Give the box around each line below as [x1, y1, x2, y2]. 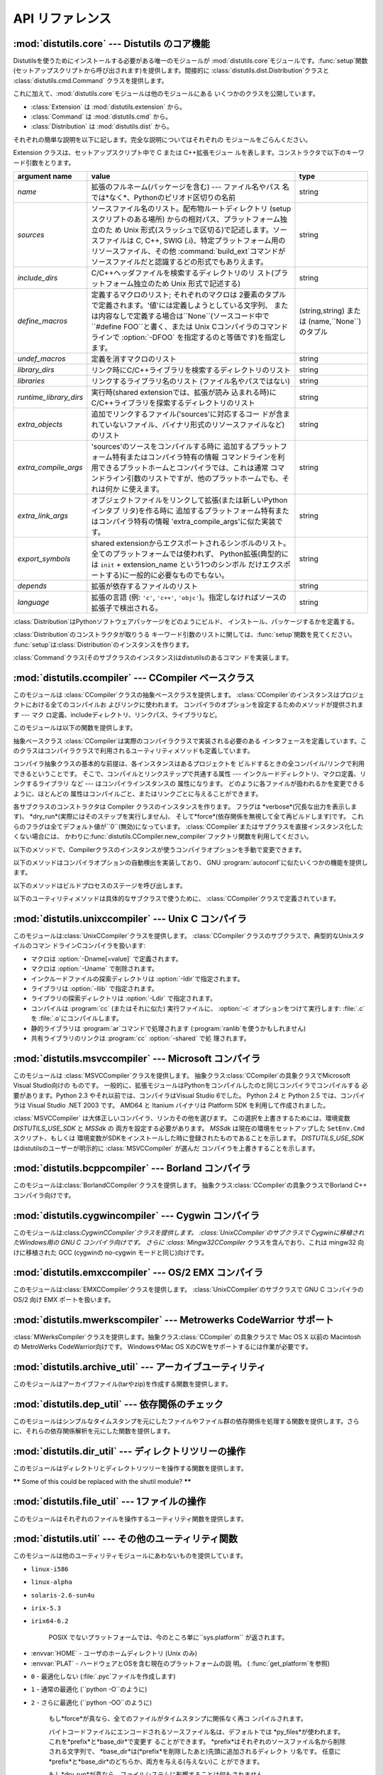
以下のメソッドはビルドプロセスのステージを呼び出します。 [13, 881, 187, 890]
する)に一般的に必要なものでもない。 [105, 570, 229, 580]
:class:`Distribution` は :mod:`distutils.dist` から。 [30, 122, 173, 131]
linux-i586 [30, 1565, 69, 1573]
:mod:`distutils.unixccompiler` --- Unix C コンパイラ [13, 912, 248, 924]
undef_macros [17, 354, 67, 364]
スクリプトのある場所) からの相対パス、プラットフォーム [91, 214, 280, 224]
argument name [17, 171, 72, 181]
